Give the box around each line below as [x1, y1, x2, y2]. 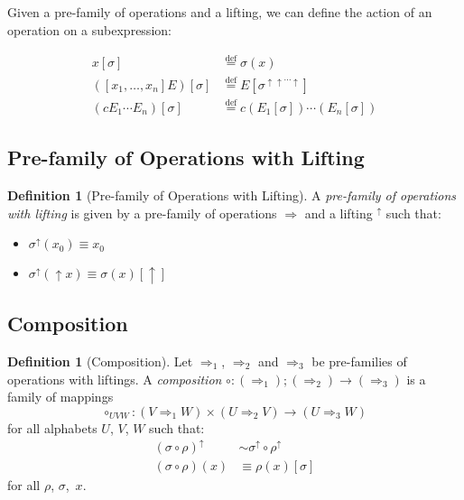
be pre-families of [311, 352, 407, 371]
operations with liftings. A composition [7, 369, 222, 388]
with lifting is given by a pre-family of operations [7, 203, 277, 222]
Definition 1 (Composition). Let [7, 352, 193, 371]
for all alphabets [7, 418, 97, 437]
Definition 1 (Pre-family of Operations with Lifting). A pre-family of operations [7, 186, 457, 205]
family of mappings [7, 387, 114, 406]
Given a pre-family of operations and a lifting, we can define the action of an [7, 3, 432, 21]
